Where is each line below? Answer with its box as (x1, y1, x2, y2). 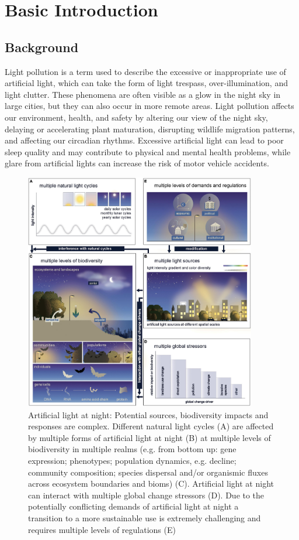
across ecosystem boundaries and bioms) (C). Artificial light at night (28, 477, 274, 490)
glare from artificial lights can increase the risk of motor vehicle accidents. (5, 157, 269, 169)
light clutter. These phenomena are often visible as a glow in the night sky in (5, 88, 281, 100)
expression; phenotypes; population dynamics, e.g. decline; (28, 454, 237, 467)
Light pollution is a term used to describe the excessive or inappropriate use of (5, 65, 286, 77)
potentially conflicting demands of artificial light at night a (28, 500, 239, 512)
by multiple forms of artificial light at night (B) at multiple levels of (28, 431, 271, 443)
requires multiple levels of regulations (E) (28, 523, 176, 535)
